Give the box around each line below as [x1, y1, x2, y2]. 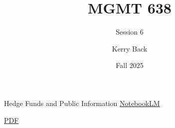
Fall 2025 [116, 60, 144, 70]
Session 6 [116, 26, 144, 37]
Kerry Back [112, 43, 148, 53]
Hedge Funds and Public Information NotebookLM [4, 97, 160, 108]
